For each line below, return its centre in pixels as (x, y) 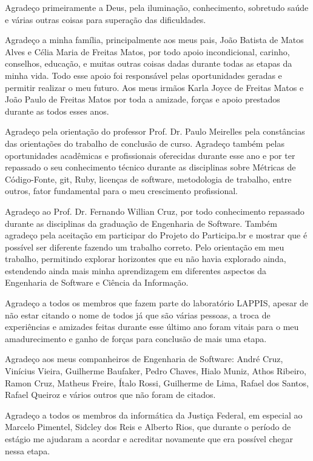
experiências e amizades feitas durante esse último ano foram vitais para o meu (152, 327)
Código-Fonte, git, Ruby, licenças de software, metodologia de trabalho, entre (148, 179)
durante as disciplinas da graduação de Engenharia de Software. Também (141, 223)
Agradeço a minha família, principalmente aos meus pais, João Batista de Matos (154, 40)
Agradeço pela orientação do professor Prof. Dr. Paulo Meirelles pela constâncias (155, 131)
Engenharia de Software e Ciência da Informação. (97, 282)
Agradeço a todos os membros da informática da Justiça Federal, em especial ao (154, 415)
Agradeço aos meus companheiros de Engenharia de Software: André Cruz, (144, 359)
